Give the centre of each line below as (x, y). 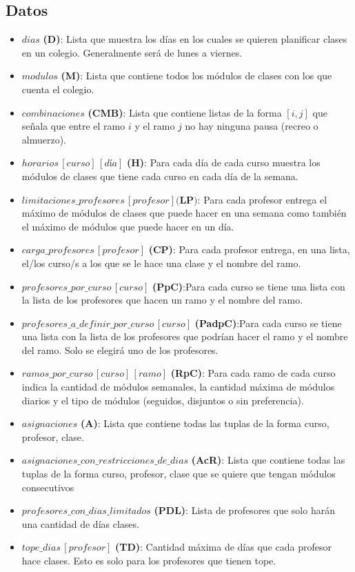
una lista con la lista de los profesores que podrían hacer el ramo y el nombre (185, 336)
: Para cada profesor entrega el (262, 199)
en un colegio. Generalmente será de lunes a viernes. (132, 52)
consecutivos (48, 487)
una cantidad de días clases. (80, 523)
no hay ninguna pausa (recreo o (252, 126)
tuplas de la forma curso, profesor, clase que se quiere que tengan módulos (179, 474)
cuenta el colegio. (58, 89)
